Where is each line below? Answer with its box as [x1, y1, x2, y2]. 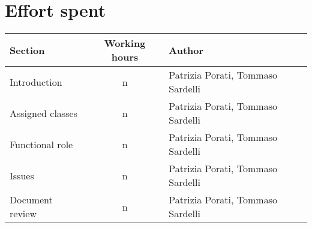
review [10, 206, 37, 221]
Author [169, 43, 204, 57]
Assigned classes [10, 106, 77, 120]
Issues [10, 168, 34, 182]
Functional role [10, 137, 73, 151]
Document [10, 193, 53, 207]
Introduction [10, 74, 62, 89]
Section [10, 43, 45, 57]
